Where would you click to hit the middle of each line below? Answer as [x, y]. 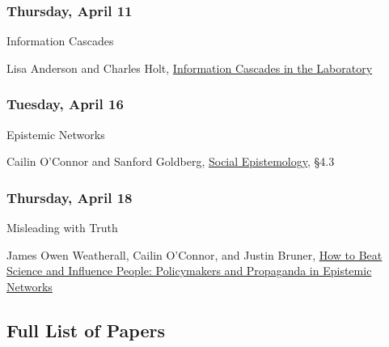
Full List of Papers [86, 330]
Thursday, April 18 [70, 197]
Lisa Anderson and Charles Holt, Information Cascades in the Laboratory [190, 68]
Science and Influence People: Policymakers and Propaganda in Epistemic [189, 271]
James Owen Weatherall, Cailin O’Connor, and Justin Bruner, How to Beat [194, 254]
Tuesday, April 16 [65, 104]
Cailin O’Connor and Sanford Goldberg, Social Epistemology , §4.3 [171, 161]
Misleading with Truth [62, 228]
